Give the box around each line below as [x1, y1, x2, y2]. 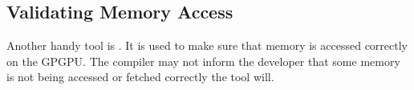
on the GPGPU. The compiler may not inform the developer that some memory [6, 52, 400, 69]
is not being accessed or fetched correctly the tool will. [6, 68, 274, 85]
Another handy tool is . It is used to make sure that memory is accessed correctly [6, 37, 408, 54]
